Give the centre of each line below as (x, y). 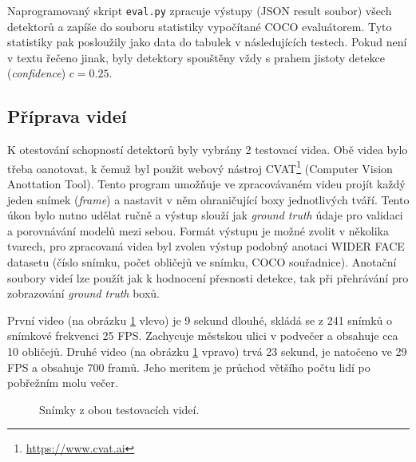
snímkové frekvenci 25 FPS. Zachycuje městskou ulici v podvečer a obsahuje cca (203, 336)
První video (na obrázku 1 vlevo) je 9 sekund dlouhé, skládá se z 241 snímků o (200, 320)
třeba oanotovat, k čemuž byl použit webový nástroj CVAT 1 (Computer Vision (200, 167)
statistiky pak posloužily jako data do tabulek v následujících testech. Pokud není (207, 42)
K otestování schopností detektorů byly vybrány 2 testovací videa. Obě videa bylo (208, 150)
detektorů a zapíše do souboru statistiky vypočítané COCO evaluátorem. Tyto (200, 26)
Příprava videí (67, 116)
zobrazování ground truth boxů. (83, 293)
